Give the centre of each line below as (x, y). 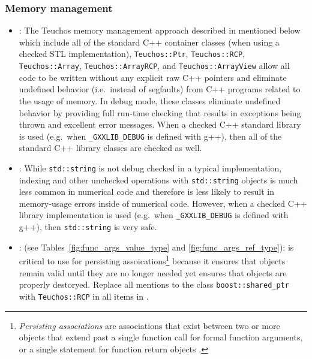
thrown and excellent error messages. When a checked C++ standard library (160, 124)
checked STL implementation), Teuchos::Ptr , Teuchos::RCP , (132, 54)
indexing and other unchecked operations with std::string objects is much (158, 179)
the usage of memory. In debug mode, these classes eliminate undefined (150, 100)
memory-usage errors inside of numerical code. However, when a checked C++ (163, 203)
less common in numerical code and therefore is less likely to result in (147, 191)
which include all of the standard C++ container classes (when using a (149, 42)
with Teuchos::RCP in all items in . (84, 296)
